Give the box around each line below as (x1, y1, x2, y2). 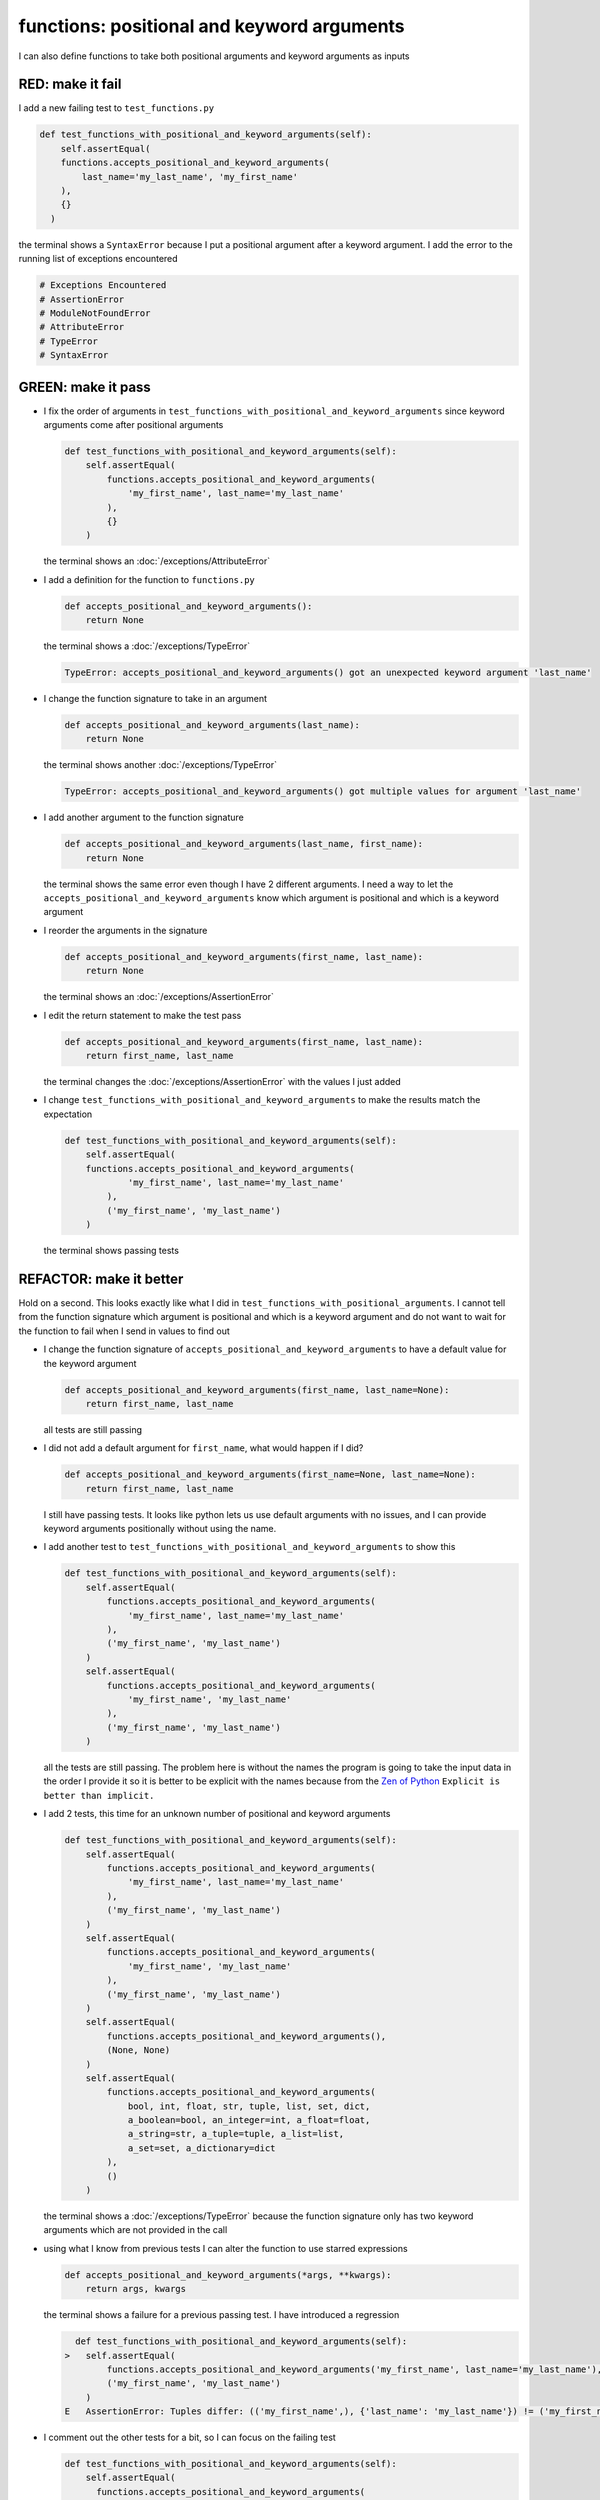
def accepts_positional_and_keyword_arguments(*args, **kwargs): (64, 2269, 392, 2280)
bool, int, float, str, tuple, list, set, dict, (127, 2100, 371, 2112)
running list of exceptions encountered (18, 253, 179, 265)
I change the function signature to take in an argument (43, 693, 268, 705)
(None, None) (106, 2045, 171, 2056)
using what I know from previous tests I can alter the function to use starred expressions (43, 2242, 409, 2254)
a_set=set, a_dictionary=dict (127, 2142, 276, 2154)
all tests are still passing (43, 1423, 143, 1435)
